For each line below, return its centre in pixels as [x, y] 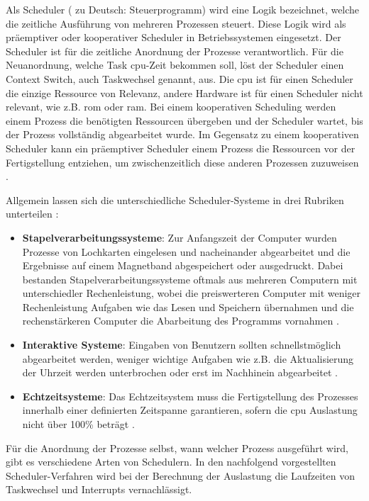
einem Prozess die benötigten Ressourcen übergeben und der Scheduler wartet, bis [184, 120]
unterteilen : [32, 214]
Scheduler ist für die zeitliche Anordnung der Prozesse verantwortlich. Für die [175, 51]
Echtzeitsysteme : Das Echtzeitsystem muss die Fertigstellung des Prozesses [190, 396]
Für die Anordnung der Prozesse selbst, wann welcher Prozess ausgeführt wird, [177, 447]
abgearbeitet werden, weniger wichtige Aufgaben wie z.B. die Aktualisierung [188, 358]
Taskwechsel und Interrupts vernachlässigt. [99, 489]
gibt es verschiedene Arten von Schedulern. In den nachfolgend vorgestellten [171, 462]
